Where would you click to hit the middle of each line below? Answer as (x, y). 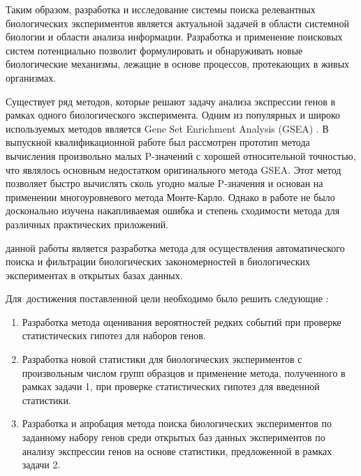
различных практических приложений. (87, 224)
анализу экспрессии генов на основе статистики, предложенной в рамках (177, 451)
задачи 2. (41, 464)
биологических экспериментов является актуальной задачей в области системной (177, 23)
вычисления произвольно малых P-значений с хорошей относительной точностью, (181, 155)
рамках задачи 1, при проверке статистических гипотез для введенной (171, 386)
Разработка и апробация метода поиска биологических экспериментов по (177, 423)
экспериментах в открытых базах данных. (94, 275)
